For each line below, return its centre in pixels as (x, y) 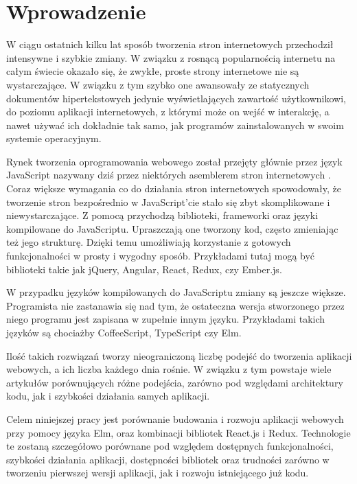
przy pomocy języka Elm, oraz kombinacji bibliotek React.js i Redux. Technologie (178, 432)
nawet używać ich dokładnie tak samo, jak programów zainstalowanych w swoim (175, 125)
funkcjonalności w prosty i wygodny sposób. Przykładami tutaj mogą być (161, 256)
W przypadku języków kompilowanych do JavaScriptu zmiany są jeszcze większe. (176, 292)
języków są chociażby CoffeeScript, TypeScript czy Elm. (124, 332)
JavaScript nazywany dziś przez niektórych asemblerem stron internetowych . (169, 175)
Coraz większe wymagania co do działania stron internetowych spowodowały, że (174, 188)
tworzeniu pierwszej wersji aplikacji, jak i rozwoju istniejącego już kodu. (158, 473)
